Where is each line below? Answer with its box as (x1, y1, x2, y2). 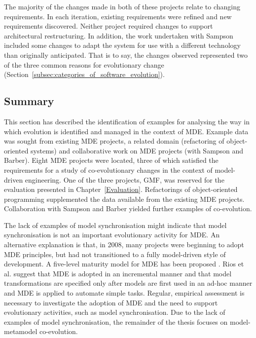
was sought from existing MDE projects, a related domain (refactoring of (4, 136, 224, 146)
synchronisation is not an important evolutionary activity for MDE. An (4, 229, 220, 240)
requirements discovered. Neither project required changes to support (4, 21, 213, 31)
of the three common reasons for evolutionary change (4, 59, 164, 70)
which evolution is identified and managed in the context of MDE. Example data (4, 126, 249, 136)
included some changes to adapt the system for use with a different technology (4, 40, 241, 50)
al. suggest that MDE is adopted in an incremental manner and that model (4, 268, 232, 278)
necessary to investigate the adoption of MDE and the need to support (4, 297, 218, 307)
